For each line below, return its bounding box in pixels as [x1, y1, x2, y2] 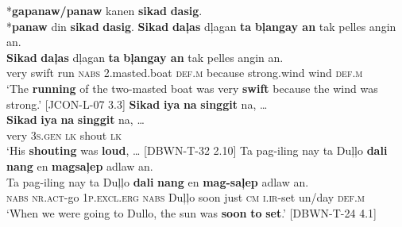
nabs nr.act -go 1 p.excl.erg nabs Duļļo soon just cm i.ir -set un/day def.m [6, 189, 365, 206]
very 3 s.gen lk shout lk [6, 126, 122, 143]
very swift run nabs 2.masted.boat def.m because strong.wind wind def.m [6, 64, 363, 81]
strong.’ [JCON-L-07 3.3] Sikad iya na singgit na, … [6, 95, 268, 112]
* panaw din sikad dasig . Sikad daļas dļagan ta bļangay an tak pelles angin [6, 17, 396, 34]
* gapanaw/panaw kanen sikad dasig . [6, 2, 203, 18]
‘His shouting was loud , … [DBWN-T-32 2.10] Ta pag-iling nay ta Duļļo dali [6, 142, 388, 159]
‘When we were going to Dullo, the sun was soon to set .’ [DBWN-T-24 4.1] [6, 204, 377, 221]
